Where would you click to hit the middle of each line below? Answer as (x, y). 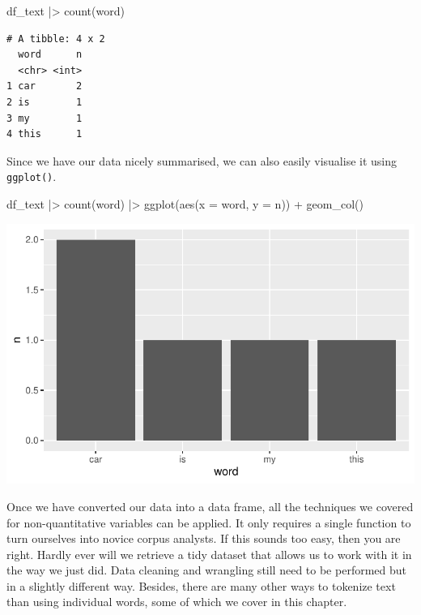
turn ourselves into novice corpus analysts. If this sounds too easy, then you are (204, 538)
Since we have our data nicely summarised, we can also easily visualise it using (202, 160)
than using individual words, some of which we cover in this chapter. (177, 602)
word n (50, 55)
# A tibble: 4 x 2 (56, 39)
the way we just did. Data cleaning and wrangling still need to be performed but (206, 570)
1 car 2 (45, 86)
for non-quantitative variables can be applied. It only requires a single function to (209, 522)
